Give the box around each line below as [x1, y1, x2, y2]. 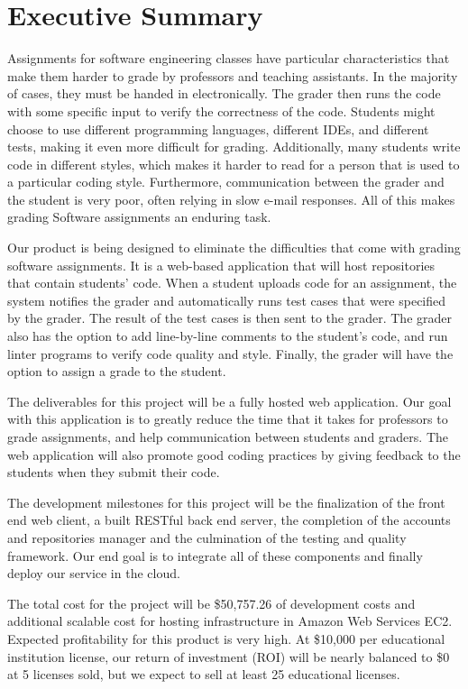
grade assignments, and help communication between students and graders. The [7, 427, 449, 446]
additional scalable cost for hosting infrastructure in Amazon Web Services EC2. [7, 611, 453, 630]
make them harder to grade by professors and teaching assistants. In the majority [7, 66, 458, 85]
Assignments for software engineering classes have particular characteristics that [7, 49, 450, 68]
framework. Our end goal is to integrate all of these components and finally [7, 546, 423, 565]
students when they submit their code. [7, 463, 220, 482]
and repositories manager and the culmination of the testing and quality [7, 528, 407, 547]
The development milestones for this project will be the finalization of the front [7, 492, 445, 511]
